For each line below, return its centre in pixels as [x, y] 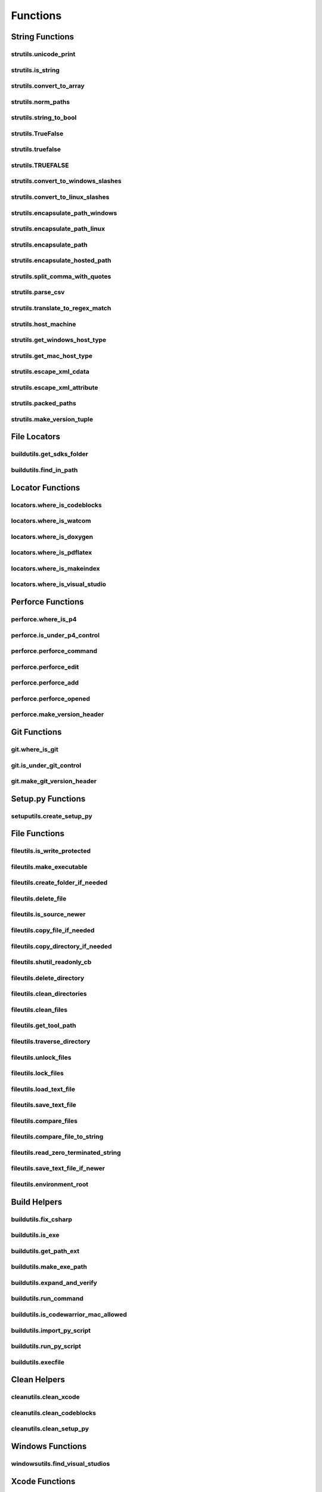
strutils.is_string [35, 70]
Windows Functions [49, 1446]
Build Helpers [37, 1202]
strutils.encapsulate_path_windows [64, 213]
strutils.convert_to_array [48, 86]
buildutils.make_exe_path [49, 1267]
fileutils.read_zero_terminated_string [66, 1152]
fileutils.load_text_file [43, 1089]
